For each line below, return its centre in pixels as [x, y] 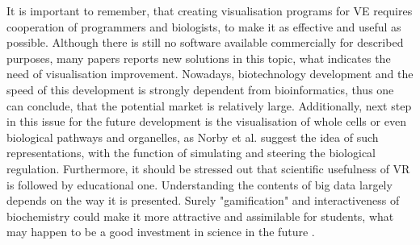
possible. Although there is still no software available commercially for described [205, 42]
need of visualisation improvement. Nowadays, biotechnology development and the [210, 74]
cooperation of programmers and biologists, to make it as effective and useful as [204, 26]
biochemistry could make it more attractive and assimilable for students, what [200, 216]
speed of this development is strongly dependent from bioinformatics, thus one [200, 89]
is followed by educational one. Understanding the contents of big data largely [199, 184]
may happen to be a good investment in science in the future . [161, 232]
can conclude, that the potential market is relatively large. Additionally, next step [209, 105]
